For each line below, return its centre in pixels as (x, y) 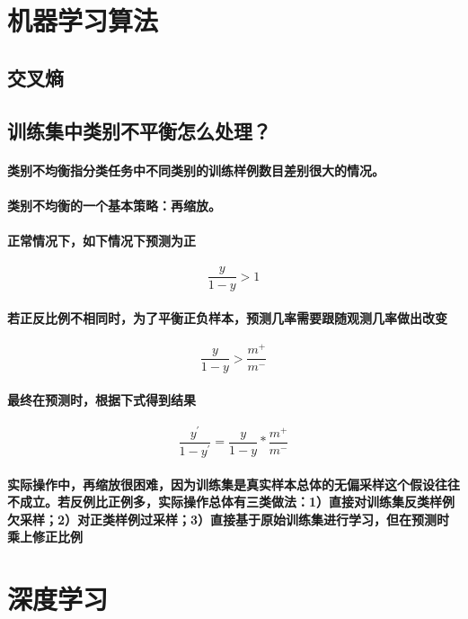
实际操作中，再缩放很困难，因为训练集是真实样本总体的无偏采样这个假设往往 (234, 484)
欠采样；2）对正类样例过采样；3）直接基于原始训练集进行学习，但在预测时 (229, 519)
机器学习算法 (83, 20)
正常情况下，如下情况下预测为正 (102, 240)
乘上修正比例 (45, 537)
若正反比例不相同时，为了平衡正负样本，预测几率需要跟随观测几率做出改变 (227, 317)
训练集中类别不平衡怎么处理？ (139, 130)
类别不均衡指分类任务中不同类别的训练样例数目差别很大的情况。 (196, 170)
